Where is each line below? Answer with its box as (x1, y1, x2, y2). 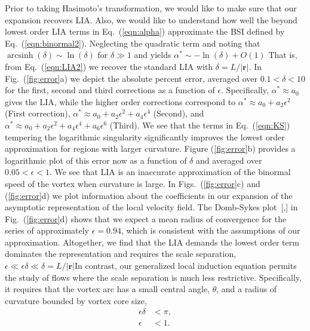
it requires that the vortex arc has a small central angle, (5, 283, 210, 295)
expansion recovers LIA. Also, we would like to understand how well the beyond (5, 13, 297, 26)
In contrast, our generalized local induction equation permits (74, 259, 297, 272)
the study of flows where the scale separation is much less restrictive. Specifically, (5, 271, 302, 283)
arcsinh (7, 51, 33, 60)
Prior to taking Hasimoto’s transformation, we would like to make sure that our (5, 2, 297, 14)
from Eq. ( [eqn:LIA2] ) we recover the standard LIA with (5, 60, 213, 72)
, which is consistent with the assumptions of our (121, 224, 300, 237)
